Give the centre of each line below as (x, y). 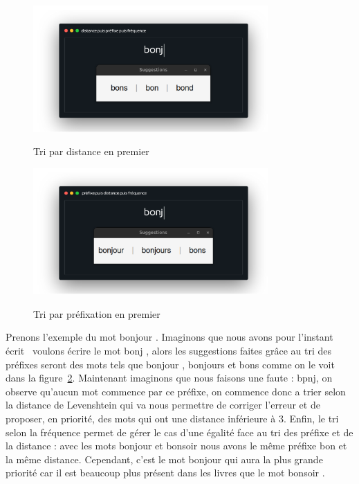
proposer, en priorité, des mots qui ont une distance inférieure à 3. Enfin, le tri (172, 418)
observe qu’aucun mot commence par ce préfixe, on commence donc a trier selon (176, 391)
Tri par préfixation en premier (97, 313)
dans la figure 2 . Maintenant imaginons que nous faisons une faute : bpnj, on (169, 378)
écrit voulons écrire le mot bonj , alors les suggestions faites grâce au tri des (168, 350)
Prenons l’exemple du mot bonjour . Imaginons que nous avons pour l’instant (169, 337)
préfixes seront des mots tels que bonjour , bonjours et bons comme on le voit (170, 364)
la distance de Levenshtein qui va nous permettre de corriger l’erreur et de (163, 405)
